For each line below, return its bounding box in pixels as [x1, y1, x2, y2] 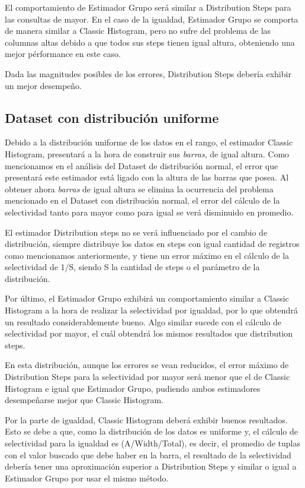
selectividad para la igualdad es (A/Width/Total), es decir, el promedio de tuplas [5, 437, 300, 449]
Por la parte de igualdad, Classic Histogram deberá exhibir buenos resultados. [5, 413, 288, 426]
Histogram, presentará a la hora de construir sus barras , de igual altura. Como [5, 147, 290, 160]
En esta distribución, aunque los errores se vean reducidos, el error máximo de [5, 359, 289, 371]
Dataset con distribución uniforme [5, 108, 219, 126]
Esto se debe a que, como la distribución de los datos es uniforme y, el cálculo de [5, 425, 298, 438]
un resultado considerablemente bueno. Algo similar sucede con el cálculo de [5, 315, 282, 328]
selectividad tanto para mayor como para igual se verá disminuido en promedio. [5, 205, 294, 218]
